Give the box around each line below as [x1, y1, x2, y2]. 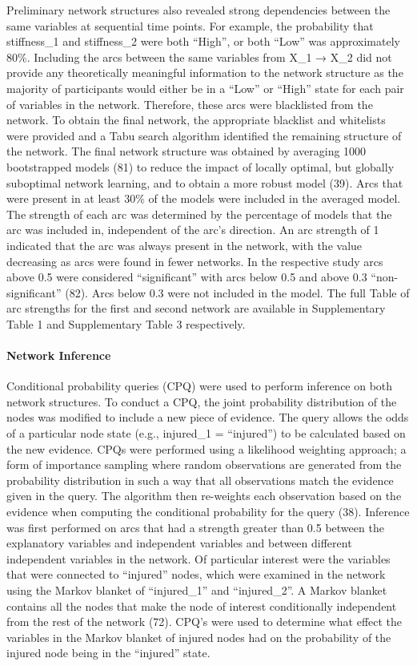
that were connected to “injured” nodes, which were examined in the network [6, 566, 386, 583]
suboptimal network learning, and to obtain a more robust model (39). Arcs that [6, 174, 403, 191]
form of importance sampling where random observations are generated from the [6, 456, 402, 473]
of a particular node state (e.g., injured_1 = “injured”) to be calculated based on [6, 425, 406, 442]
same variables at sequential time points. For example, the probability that [6, 17, 374, 34]
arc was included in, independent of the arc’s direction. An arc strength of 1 [6, 221, 379, 238]
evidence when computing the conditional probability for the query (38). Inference [6, 503, 410, 520]
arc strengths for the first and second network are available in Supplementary [6, 300, 386, 317]
